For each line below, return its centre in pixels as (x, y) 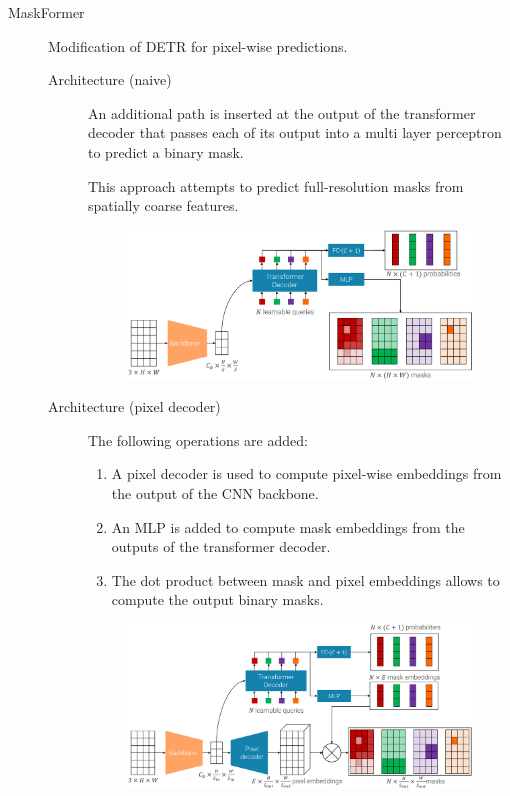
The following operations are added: (198, 439)
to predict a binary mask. (166, 151)
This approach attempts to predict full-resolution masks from (276, 185)
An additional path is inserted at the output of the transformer (282, 112)
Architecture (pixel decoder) (134, 406)
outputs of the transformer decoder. (221, 546)
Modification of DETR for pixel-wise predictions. (198, 45)
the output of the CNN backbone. (215, 492)
